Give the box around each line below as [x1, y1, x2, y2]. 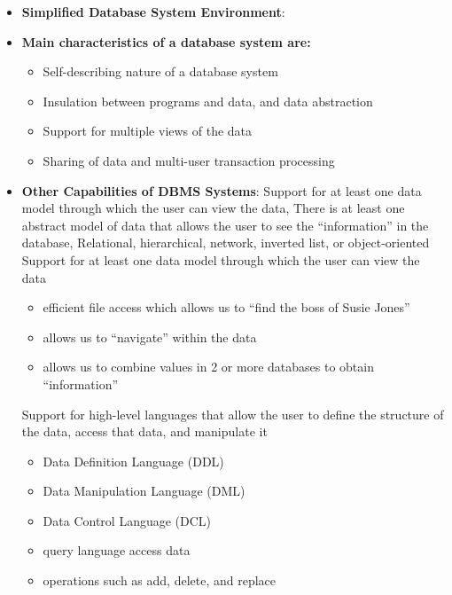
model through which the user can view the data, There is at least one [21, 199, 405, 217]
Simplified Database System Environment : [21, 3, 285, 20]
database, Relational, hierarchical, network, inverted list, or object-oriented [21, 233, 430, 252]
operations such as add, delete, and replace [43, 571, 277, 590]
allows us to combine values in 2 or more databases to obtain [43, 357, 374, 376]
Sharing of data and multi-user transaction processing [43, 151, 335, 169]
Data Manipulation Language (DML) [43, 481, 245, 500]
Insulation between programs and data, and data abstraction [43, 91, 373, 110]
